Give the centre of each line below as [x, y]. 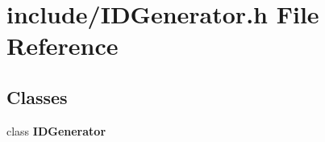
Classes [37, 96]
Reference [62, 46]
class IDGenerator [56, 130]
